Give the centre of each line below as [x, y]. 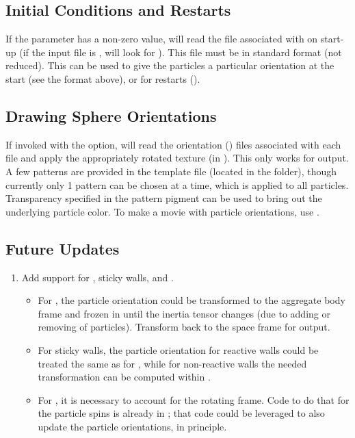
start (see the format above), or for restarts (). [103, 78]
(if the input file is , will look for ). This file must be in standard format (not [181, 52]
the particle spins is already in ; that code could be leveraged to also [181, 413]
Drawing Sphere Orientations [111, 115]
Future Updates [63, 248]
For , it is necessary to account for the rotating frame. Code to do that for [194, 399]
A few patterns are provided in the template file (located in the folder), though [171, 171]
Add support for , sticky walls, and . [97, 277]
